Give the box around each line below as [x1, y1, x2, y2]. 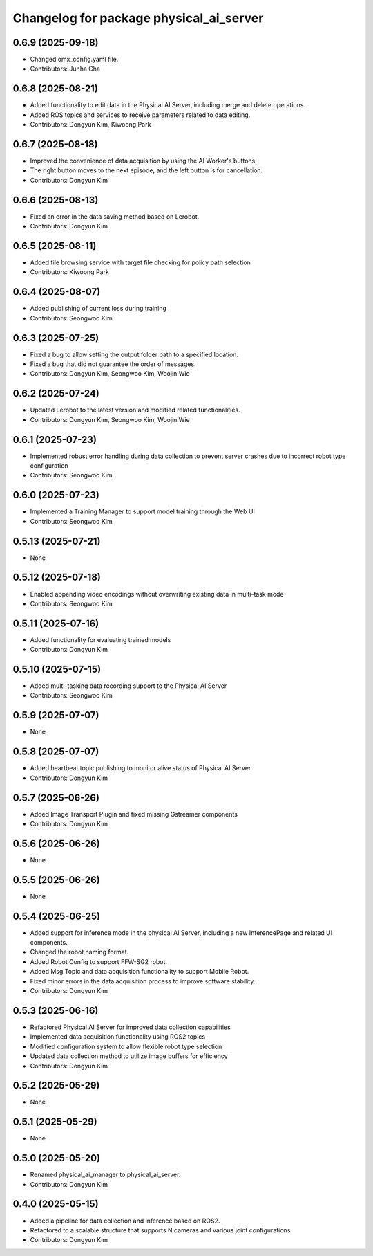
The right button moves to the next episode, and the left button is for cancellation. [30, 166, 263, 174]
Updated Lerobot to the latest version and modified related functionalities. [30, 406, 241, 415]
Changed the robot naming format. [30, 948, 129, 956]
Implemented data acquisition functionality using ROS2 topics [30, 1032, 206, 1041]
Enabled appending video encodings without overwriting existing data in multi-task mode [30, 590, 284, 598]
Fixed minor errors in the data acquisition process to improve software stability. [30, 976, 256, 985]
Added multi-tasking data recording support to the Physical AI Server [30, 682, 227, 690]
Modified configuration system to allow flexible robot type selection [30, 1042, 222, 1050]
